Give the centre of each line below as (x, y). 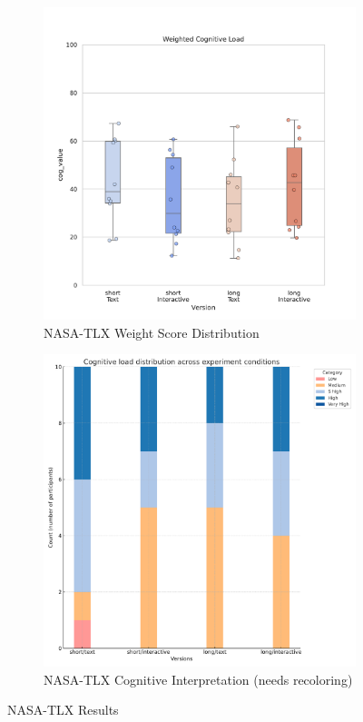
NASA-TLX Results (63, 710)
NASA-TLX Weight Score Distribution (152, 332)
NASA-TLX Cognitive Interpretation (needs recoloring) (198, 679)
